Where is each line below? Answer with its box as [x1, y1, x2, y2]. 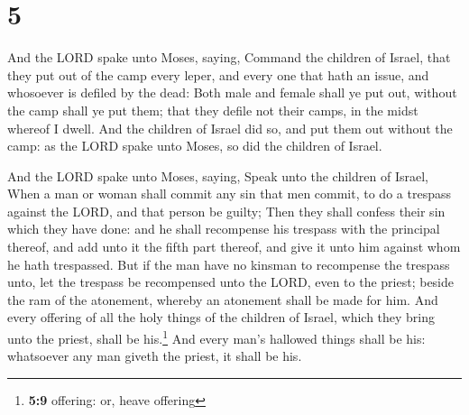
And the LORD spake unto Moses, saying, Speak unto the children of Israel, [7, 166, 428, 185]
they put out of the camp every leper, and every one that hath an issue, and [7, 65, 429, 84]
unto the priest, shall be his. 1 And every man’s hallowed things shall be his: [7, 327, 426, 347]
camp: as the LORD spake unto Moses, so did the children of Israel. [7, 136, 382, 155]
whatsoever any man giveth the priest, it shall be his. [7, 346, 302, 365]
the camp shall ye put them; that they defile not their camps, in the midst [7, 100, 418, 119]
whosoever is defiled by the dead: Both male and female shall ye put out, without [7, 83, 457, 102]
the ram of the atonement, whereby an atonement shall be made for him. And [7, 290, 438, 309]
